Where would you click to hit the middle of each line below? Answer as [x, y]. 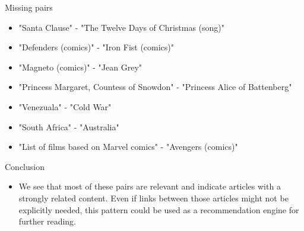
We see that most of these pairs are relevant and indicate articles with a [150, 186]
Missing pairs [29, 7]
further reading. [47, 221]
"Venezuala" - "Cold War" [65, 106]
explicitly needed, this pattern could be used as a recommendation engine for [159, 209]
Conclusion [25, 166]
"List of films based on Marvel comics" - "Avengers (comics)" [128, 147]
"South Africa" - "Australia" [69, 126]
